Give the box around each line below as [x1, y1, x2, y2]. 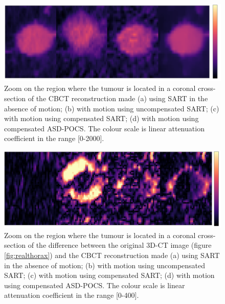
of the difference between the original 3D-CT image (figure [28, 240, 212, 250]
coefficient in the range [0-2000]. [4, 133, 104, 144]
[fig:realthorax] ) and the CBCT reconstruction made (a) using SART [4, 249, 220, 260]
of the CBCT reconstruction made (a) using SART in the [28, 93, 208, 104]
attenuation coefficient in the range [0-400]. [4, 290, 139, 300]
